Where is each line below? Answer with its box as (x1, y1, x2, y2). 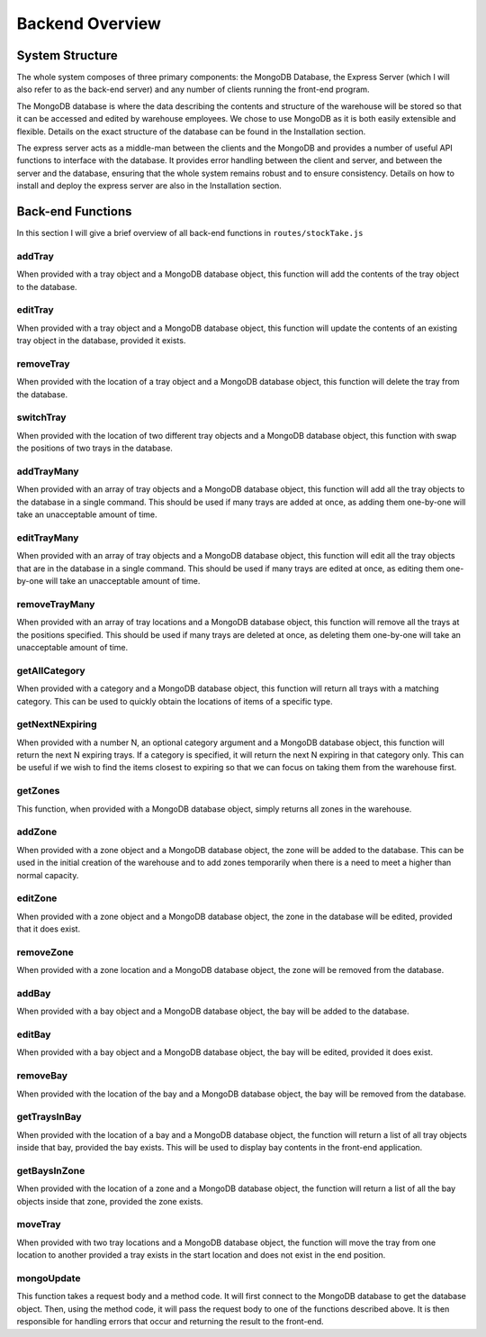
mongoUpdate (16, 1271, 81, 1284)
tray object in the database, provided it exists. (16, 335, 186, 346)
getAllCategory (16, 664, 85, 677)
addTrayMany (16, 465, 80, 477)
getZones (16, 785, 60, 797)
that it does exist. (16, 923, 81, 934)
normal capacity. (16, 869, 79, 880)
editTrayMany (16, 532, 79, 544)
